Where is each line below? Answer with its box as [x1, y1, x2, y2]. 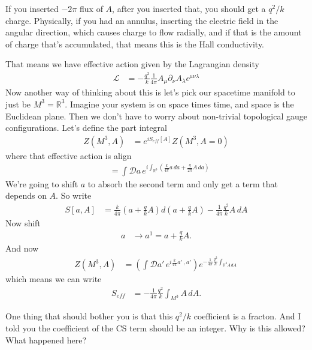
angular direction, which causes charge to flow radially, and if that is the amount [5, 26, 302, 38]
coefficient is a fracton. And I [193, 310, 301, 322]
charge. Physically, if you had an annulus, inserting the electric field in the [5, 14, 278, 26]
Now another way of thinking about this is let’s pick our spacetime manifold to [5, 86, 295, 98]
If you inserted [5, 2, 59, 14]
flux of [80, 2, 103, 14]
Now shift [5, 216, 41, 229]
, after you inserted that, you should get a [112, 2, 266, 14]
